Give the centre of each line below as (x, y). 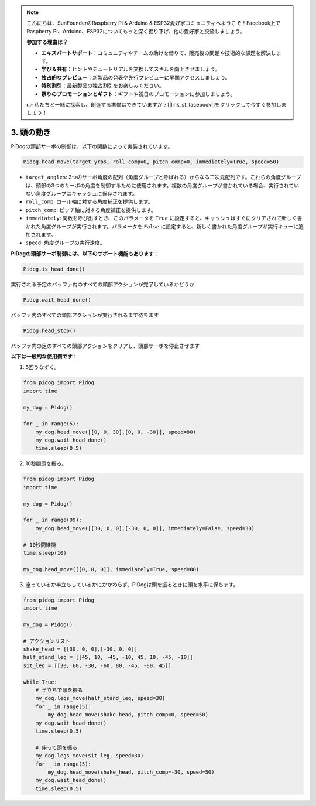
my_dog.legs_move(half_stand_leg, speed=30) (100, 698)
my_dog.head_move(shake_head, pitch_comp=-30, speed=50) (131, 772)
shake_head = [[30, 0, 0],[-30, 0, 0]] (80, 649)
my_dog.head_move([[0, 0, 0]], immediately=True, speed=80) (111, 569)
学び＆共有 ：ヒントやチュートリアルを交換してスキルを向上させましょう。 (131, 69)
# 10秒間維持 (40, 544)
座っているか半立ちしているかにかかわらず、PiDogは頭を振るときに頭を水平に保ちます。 (132, 584)
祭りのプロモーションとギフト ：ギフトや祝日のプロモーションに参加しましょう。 (138, 94)
